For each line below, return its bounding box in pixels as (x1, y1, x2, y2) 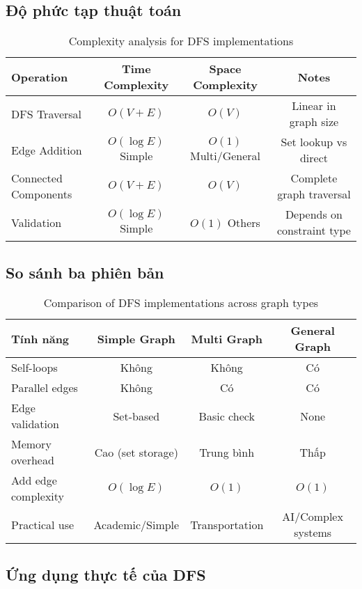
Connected (11, 170, 63, 187)
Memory (11, 436, 52, 453)
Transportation (190, 516, 264, 533)
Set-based (113, 407, 160, 424)
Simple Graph (97, 330, 175, 347)
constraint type (276, 222, 351, 239)
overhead (11, 452, 54, 469)
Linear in (292, 97, 336, 114)
